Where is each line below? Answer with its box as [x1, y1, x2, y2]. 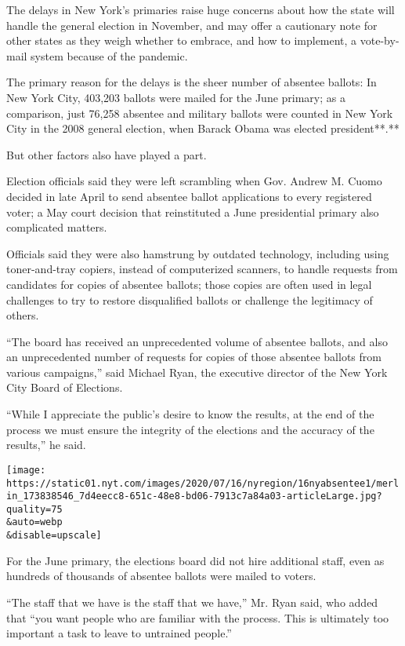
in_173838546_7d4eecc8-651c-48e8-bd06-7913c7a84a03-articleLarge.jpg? [6, 491, 382, 502]
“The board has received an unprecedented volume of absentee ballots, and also [6, 333, 388, 349]
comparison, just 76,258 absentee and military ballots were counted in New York [6, 104, 393, 121]
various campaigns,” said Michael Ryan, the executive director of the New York [6, 363, 388, 380]
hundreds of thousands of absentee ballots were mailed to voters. [6, 568, 316, 584]
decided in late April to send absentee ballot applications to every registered [6, 188, 372, 204]
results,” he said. [6, 436, 86, 453]
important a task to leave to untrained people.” [6, 625, 232, 641]
